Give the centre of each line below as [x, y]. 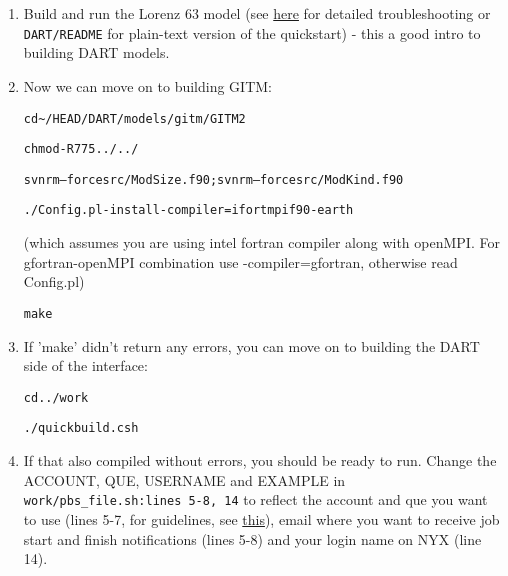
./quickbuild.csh [81, 428]
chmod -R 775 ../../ [81, 149]
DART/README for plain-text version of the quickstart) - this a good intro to [252, 32]
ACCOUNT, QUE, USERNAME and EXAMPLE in [184, 479]
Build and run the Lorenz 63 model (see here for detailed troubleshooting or [257, 13]
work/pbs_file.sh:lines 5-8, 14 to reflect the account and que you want [255, 499]
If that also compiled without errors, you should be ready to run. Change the [260, 460]
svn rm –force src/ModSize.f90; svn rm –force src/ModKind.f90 [213, 179]
